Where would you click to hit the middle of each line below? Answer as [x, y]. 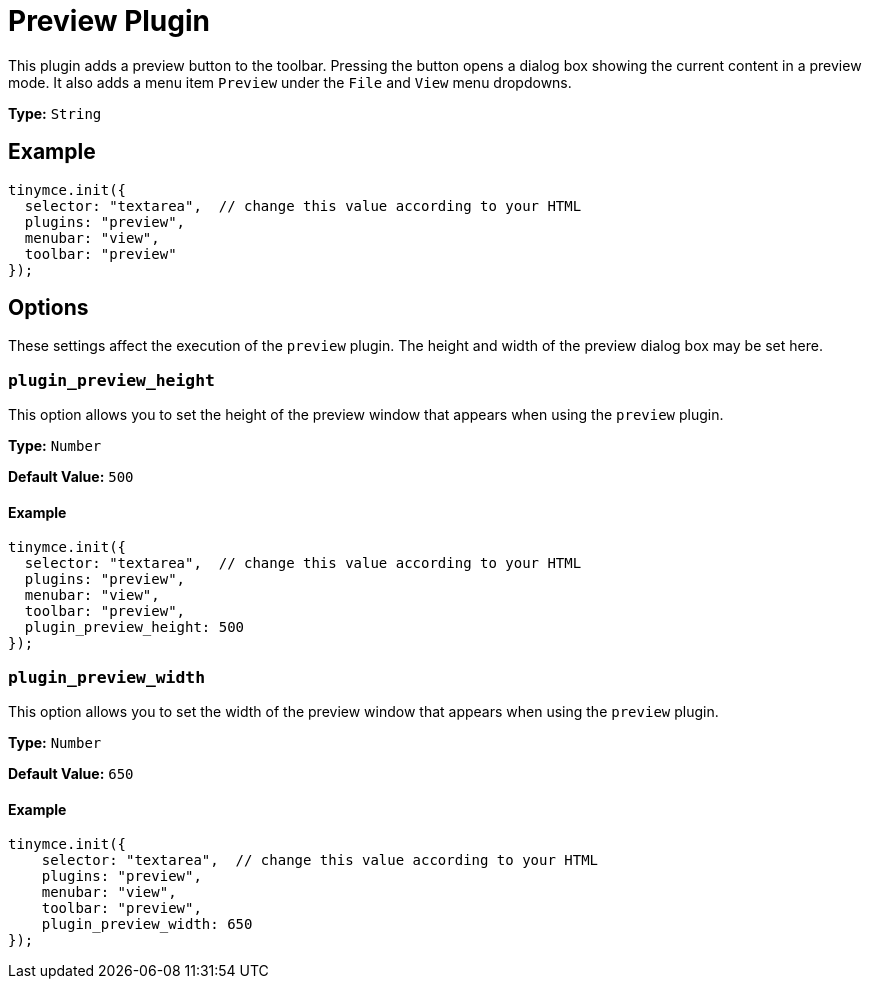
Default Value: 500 [71, 477]
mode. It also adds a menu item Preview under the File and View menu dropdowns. [290, 82]
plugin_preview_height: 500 [134, 627]
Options [48, 308]
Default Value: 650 [71, 774]
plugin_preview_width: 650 [147, 924]
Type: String [55, 113]
